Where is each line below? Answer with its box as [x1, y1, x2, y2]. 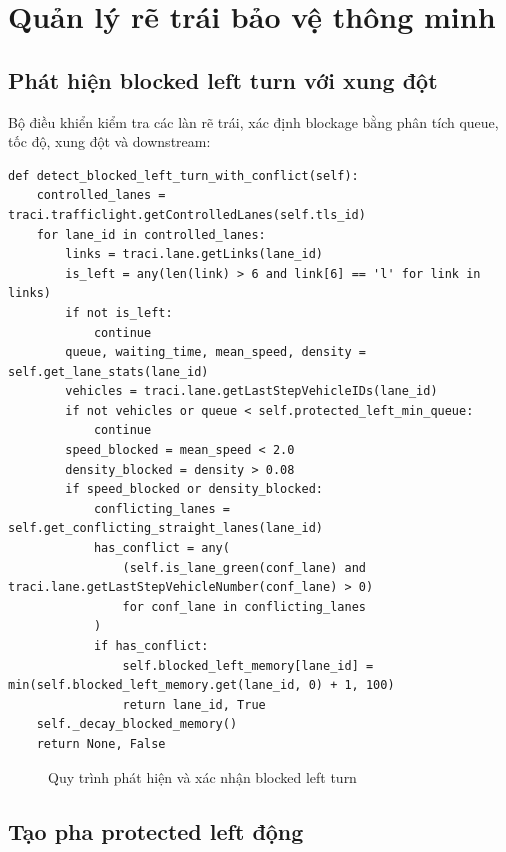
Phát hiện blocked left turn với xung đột [8, 64, 438, 95]
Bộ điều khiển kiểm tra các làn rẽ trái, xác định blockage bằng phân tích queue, [8, 111, 499, 132]
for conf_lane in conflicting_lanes [122, 599, 366, 614]
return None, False [36, 736, 166, 751]
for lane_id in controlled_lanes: [36, 227, 266, 242]
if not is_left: [65, 305, 173, 320]
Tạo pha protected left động [8, 815, 304, 846]
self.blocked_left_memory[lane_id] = [122, 658, 374, 673]
